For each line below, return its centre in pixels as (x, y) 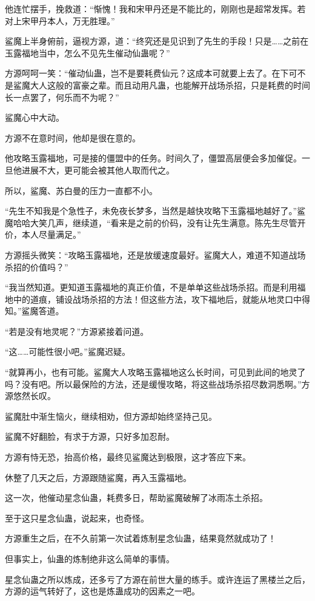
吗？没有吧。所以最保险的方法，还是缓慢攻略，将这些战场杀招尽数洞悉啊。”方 (157, 384)
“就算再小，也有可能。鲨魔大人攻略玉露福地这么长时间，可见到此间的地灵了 (155, 372)
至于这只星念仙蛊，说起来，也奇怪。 (77, 518)
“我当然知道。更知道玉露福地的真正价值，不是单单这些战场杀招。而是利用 (151, 287)
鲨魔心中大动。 (35, 117)
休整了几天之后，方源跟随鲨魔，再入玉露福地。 (98, 477)
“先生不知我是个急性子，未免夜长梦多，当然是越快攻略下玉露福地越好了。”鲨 (155, 211)
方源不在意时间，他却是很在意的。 (73, 137)
